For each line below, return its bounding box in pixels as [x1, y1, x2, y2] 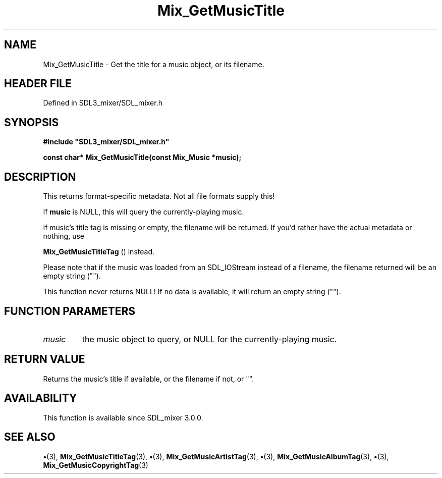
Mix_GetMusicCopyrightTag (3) [43, 460, 148, 469]
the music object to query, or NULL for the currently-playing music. [82, 334, 337, 344]
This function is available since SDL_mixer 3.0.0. [43, 413, 203, 422]
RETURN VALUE [4, 353, 85, 366]
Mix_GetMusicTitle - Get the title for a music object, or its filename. [43, 60, 264, 69]
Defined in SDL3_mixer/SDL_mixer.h [43, 98, 162, 108]
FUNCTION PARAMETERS [4, 304, 135, 317]
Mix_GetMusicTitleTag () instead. [43, 247, 154, 256]
